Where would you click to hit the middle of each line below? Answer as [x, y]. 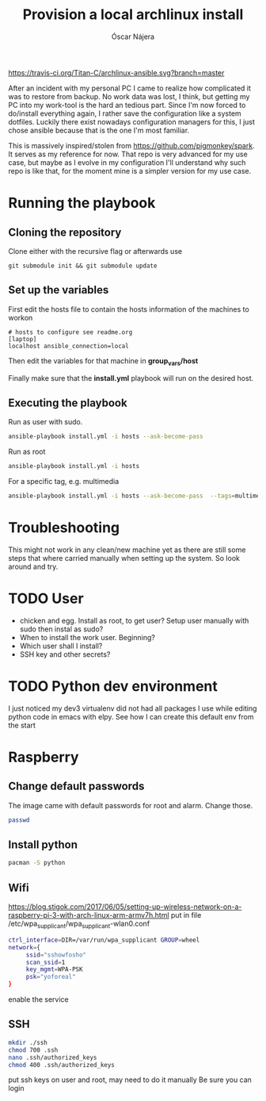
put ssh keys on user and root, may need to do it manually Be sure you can [130, 1080]
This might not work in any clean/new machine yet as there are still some [127, 550]
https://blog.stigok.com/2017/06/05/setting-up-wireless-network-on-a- [125, 907]
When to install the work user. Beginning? [87, 637]
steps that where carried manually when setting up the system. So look [124, 558]
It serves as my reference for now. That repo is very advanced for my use [128, 154]
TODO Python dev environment [113, 687]
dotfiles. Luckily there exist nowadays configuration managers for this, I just [132, 121]
